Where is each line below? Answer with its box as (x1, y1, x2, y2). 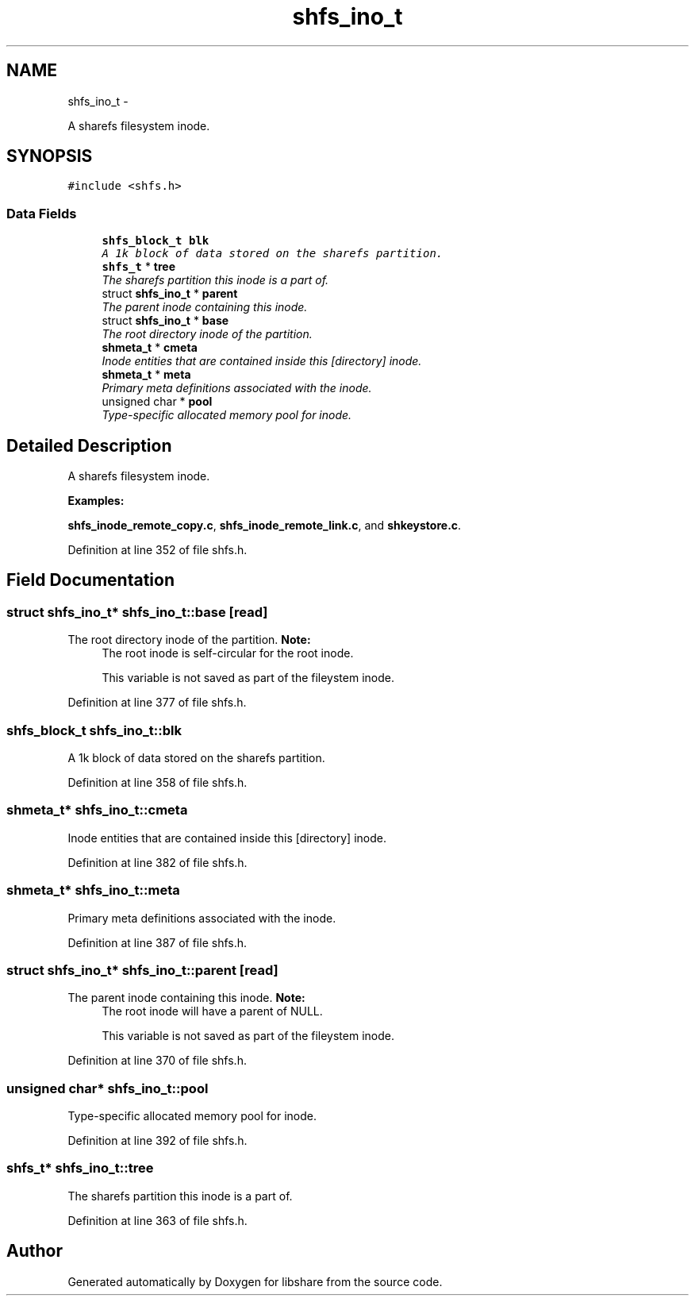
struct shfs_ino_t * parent (102, 287, 238, 301)
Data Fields (6, 205, 77, 221)
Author (6, 1241, 63, 1262)
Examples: (67, 494, 125, 508)
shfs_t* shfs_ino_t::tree (6, 1160, 154, 1177)
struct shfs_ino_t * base (102, 314, 229, 328)
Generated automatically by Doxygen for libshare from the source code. (67, 1274, 443, 1289)
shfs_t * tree (102, 260, 176, 274)
